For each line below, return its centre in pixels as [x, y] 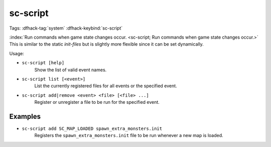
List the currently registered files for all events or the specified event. [106, 86]
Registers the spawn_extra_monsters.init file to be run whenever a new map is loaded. [129, 135]
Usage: [17, 53]
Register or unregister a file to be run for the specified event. [97, 102]
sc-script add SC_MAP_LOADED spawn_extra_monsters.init [92, 128]
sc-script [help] [43, 63]
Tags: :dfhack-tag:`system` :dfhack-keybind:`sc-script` [66, 28]
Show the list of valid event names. [71, 70]
